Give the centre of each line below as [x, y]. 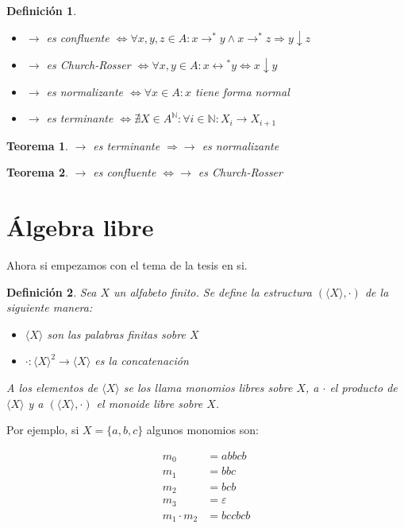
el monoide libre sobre [150, 403]
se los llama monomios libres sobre [208, 387]
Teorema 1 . [37, 145]
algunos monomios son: [202, 430]
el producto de [364, 387]
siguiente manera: [50, 307]
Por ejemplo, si [43, 430]
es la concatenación [142, 361]
